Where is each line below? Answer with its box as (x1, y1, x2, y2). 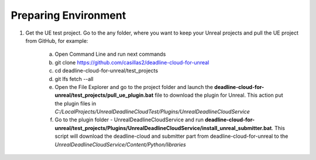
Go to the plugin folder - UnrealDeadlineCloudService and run (54, 116, 204, 123)
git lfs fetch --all (54, 75, 94, 82)
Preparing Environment (11, 9, 126, 22)
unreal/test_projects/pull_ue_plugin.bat (54, 91, 154, 99)
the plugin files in (54, 100, 97, 107)
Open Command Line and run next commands (54, 50, 166, 58)
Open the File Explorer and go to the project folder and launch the (54, 83, 214, 90)
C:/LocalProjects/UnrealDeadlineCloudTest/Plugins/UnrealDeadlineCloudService (54, 108, 250, 115)
